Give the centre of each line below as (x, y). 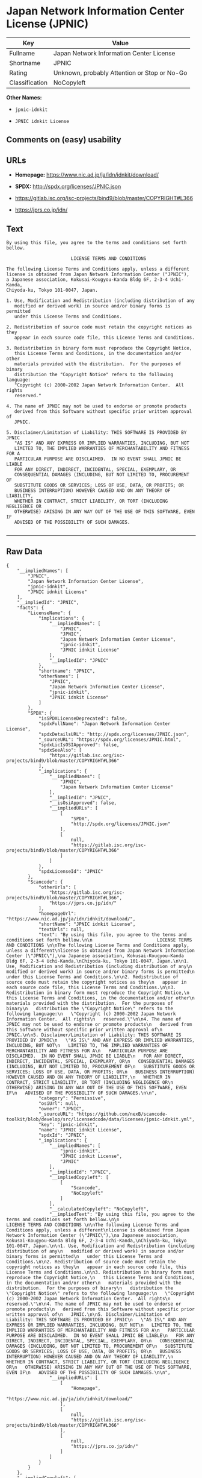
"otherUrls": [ (57, 887)
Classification (29, 83)
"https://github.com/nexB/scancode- (122, 1114)
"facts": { (31, 608)
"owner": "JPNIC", (61, 1108)
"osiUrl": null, (59, 1103)
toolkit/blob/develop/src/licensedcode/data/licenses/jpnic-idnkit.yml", (101, 1119)
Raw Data (25, 552)
